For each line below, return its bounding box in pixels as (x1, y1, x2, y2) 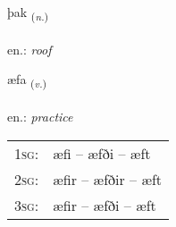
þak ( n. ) (7, 3, 49, 23)
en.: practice (7, 107, 73, 126)
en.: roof (7, 39, 52, 58)
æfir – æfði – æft (53, 194, 156, 215)
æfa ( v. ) (7, 70, 47, 91)
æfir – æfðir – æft (53, 168, 163, 189)
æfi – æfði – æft (53, 142, 151, 164)
